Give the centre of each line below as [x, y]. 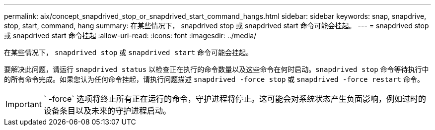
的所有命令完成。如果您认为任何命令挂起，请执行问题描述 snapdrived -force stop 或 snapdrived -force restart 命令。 [214, 79]
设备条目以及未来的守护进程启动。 [107, 111]
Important [24, 104]
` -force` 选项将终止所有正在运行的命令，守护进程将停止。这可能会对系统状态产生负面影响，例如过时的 [235, 99]
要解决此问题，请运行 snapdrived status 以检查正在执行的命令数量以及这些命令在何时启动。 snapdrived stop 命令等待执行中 [217, 69]
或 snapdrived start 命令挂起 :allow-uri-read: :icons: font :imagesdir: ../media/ [130, 35]
